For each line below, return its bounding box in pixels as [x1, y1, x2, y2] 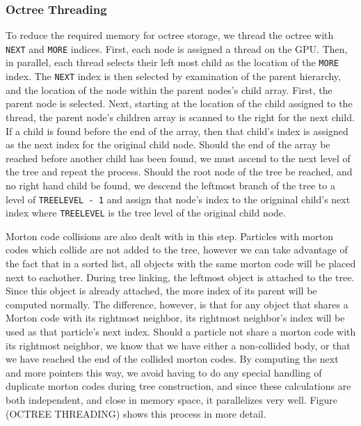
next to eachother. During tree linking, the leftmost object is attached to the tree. [6, 269, 355, 284]
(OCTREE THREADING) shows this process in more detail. [6, 406, 266, 420]
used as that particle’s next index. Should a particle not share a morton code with [6, 324, 356, 338]
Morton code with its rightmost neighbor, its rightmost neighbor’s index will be [6, 310, 345, 325]
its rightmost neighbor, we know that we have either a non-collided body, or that [6, 338, 351, 352]
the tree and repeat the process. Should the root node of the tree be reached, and [6, 164, 353, 179]
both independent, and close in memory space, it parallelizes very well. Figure [6, 392, 337, 407]
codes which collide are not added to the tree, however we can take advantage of [6, 242, 348, 257]
